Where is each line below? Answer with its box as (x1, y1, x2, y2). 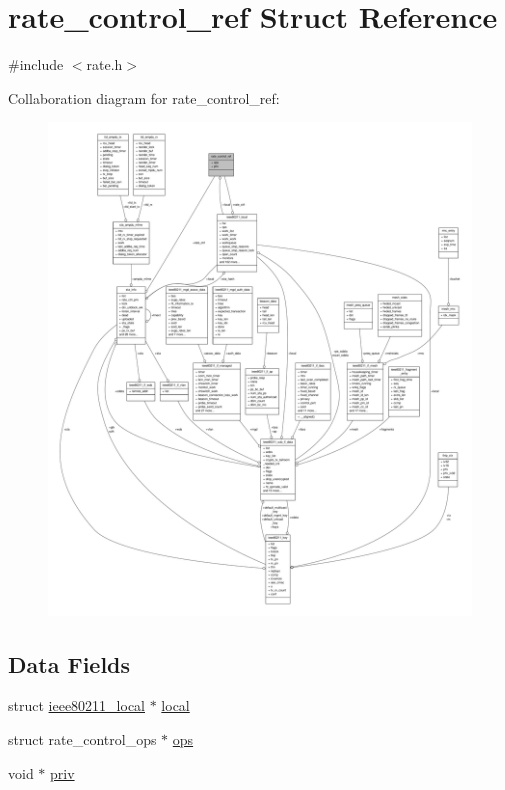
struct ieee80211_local (8, 695, 145, 716)
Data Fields (8, 648, 131, 679)
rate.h (86, 54, 123, 75)
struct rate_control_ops (8, 729, 157, 750)
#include (8, 54, 64, 75)
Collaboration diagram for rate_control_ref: (8, 87, 280, 108)
